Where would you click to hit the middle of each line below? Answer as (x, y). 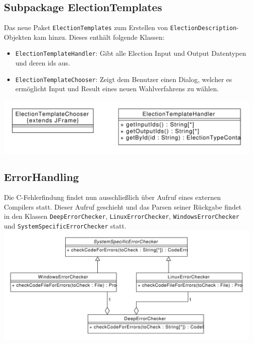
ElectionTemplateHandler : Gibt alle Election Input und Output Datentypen (131, 53)
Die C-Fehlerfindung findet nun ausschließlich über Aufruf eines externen (112, 197)
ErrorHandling (42, 177)
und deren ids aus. (43, 63)
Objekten (18, 37)
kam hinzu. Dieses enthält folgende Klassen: (99, 37)
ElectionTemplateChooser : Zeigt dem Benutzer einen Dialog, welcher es (124, 79)
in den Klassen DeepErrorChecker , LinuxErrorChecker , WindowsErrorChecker (122, 216)
